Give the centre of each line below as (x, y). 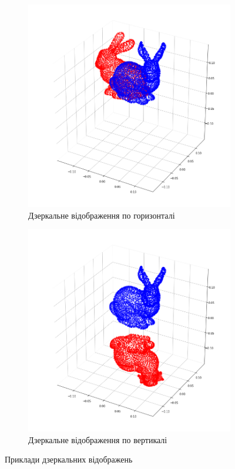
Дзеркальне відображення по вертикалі (98, 439)
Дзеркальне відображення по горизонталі (102, 215)
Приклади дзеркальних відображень (69, 459)
